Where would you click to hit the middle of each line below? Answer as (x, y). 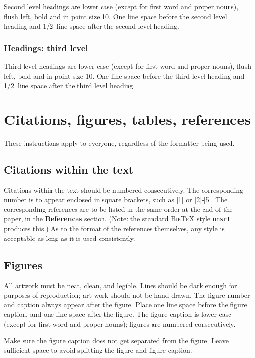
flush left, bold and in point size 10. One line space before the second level (115, 16)
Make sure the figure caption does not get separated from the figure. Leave (116, 340)
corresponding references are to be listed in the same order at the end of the (118, 209)
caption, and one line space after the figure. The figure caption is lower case (118, 314)
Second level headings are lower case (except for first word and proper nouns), (121, 6)
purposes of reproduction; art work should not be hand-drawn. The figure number (127, 295)
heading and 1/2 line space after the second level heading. (91, 26)
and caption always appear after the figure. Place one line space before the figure (126, 304)
